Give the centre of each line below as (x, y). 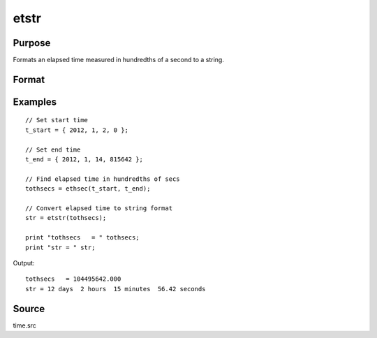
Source (29, 308)
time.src (24, 325)
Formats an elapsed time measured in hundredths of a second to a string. (119, 60)
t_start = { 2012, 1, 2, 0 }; (77, 130)
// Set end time (53, 149)
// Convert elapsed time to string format (99, 208)
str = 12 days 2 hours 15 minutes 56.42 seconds (116, 289)
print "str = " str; (60, 247)
